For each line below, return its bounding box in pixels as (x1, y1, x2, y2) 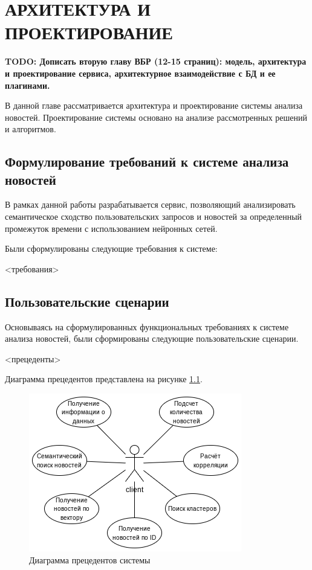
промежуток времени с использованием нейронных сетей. (5, 222, 218, 234)
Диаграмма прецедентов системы (29, 553, 151, 566)
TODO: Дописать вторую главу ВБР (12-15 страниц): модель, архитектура (5, 55, 307, 68)
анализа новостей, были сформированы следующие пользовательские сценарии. (5, 332, 299, 345)
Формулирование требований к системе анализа (5, 152, 289, 171)
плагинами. (5, 78, 50, 91)
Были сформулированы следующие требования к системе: (5, 242, 218, 255)
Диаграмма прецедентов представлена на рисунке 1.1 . (5, 373, 203, 385)
